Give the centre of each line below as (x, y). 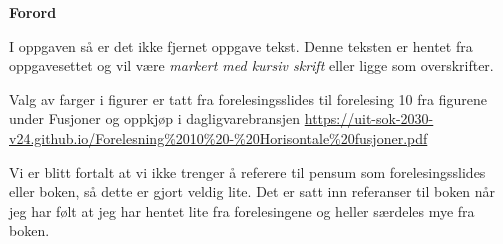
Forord (33, 12)
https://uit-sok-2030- (369, 118)
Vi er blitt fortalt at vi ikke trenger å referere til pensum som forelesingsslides (247, 171)
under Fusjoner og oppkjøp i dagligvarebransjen (155, 118)
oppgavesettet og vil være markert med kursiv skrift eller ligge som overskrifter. (251, 65)
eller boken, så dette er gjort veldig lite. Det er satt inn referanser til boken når (252, 191)
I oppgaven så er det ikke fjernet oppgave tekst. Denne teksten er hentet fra (241, 45)
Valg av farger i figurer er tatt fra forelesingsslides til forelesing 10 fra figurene (248, 98)
